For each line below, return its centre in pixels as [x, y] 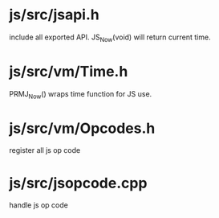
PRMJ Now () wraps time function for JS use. [81, 95]
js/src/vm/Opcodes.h [82, 128]
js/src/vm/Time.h [69, 71]
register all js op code [45, 150]
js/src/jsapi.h [54, 15]
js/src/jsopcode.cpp [78, 183]
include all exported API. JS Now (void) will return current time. [110, 38]
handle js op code [39, 205]
